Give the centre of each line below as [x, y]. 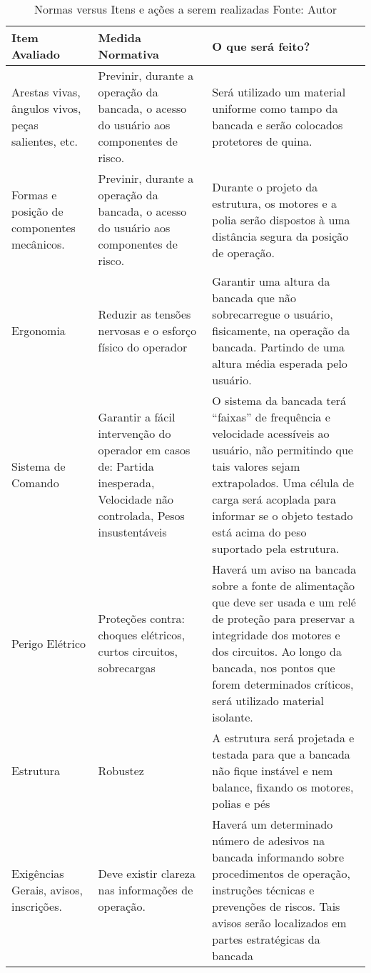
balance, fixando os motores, [283, 787]
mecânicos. [38, 244]
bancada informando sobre [278, 857]
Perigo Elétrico [49, 643]
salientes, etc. [45, 141]
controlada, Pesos [141, 515]
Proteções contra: [141, 618]
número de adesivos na [269, 840]
